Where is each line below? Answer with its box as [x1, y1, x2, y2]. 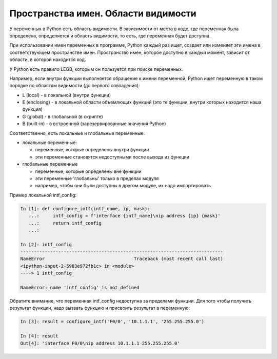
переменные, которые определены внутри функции [35, 147, 149, 153]
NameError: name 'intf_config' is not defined [20, 285, 140, 291]
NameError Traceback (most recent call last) [20, 256, 223, 262]
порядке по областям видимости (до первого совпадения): [9, 83, 140, 89]
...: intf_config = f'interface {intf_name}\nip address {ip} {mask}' [28, 213, 221, 219]
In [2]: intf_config [20, 242, 72, 247]
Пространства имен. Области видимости [9, 8, 197, 19]
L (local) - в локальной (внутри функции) [22, 92, 111, 98]
